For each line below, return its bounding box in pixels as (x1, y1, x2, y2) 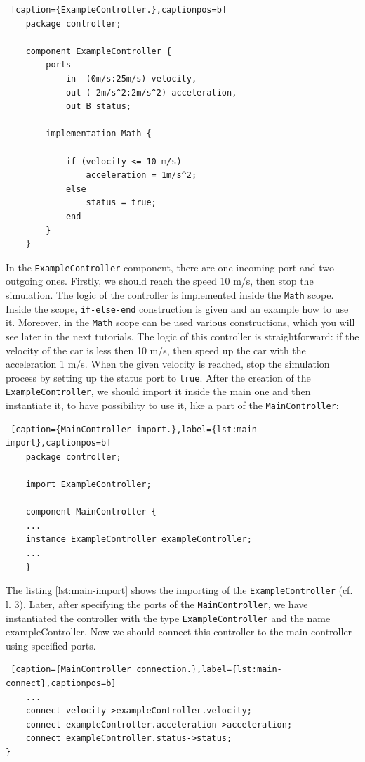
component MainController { (25, 507, 157, 517)
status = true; (86, 198, 157, 208)
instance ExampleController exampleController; (25, 534, 252, 545)
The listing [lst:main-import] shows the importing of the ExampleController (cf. (6, 583, 353, 598)
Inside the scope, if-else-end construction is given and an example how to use (6, 301, 349, 316)
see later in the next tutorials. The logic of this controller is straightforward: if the (6, 328, 359, 343)
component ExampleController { (25, 46, 172, 56)
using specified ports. (6, 638, 96, 652)
